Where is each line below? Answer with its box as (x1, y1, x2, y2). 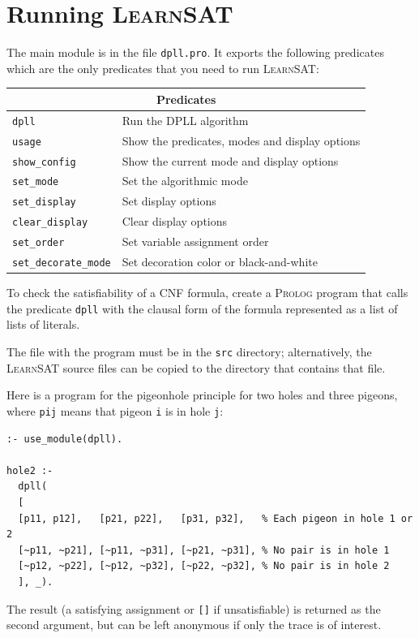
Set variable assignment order (122, 233, 269, 250)
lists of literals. (6, 316, 80, 333)
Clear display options (122, 213, 228, 230)
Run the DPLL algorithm (122, 111, 249, 128)
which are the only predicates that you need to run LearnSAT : (6, 59, 319, 76)
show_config (12, 156, 76, 168)
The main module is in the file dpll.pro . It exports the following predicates (6, 44, 384, 61)
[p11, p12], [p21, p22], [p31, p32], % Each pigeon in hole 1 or (18, 512, 413, 524)
